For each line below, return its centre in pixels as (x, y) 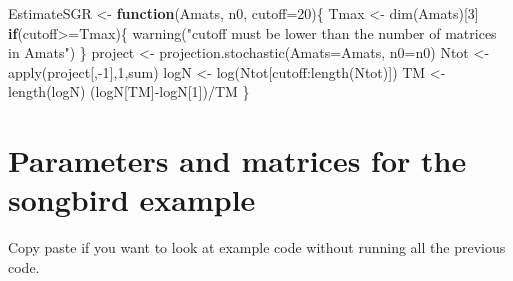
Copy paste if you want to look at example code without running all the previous (257, 247)
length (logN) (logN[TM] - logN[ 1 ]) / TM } (129, 91)
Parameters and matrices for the (237, 160)
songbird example (132, 199)
